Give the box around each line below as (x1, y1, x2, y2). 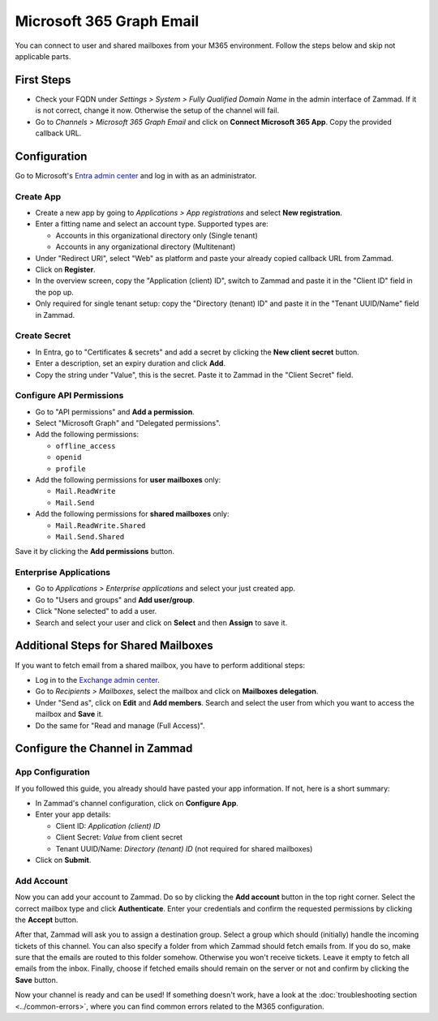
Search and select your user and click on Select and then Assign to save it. (35, 617, 288, 628)
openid (55, 453, 82, 462)
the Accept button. (15, 915, 79, 924)
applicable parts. (15, 51, 71, 61)
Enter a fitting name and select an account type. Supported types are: (35, 219, 269, 229)
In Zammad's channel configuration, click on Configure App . (35, 799, 239, 809)
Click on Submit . (35, 856, 92, 864)
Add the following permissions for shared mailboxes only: (35, 509, 230, 519)
